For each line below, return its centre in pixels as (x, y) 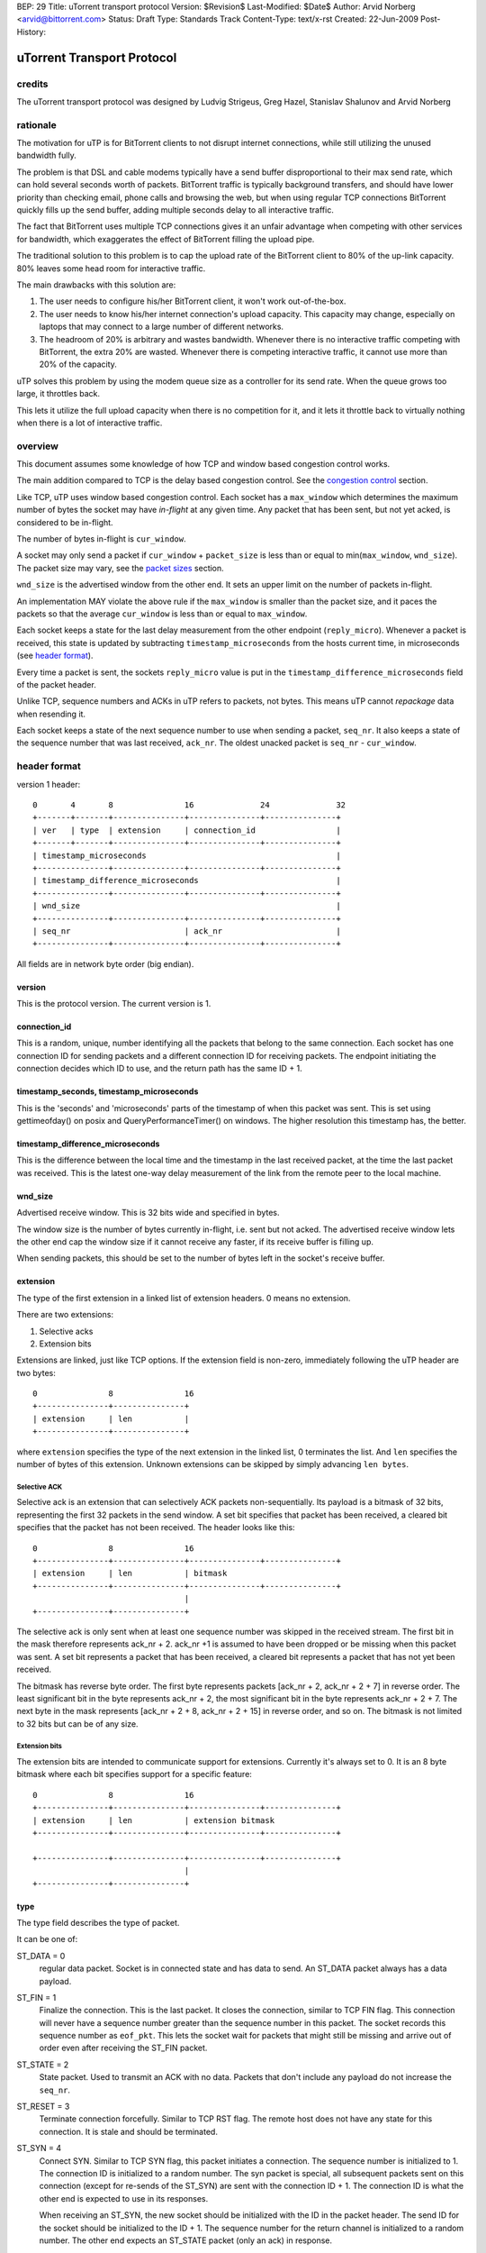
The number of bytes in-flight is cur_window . (101, 538)
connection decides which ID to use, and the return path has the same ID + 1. (160, 1069)
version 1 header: (49, 784)
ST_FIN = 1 (36, 1997)
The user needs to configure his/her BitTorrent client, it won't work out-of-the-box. (193, 301)
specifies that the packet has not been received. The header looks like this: (156, 1528)
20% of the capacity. (78, 364)
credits (32, 84)
